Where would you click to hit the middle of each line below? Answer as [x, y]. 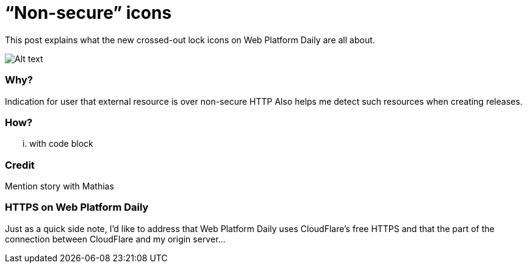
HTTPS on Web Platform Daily [77, 207]
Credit [20, 165]
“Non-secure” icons [88, 13]
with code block [61, 144]
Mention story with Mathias [59, 186]
